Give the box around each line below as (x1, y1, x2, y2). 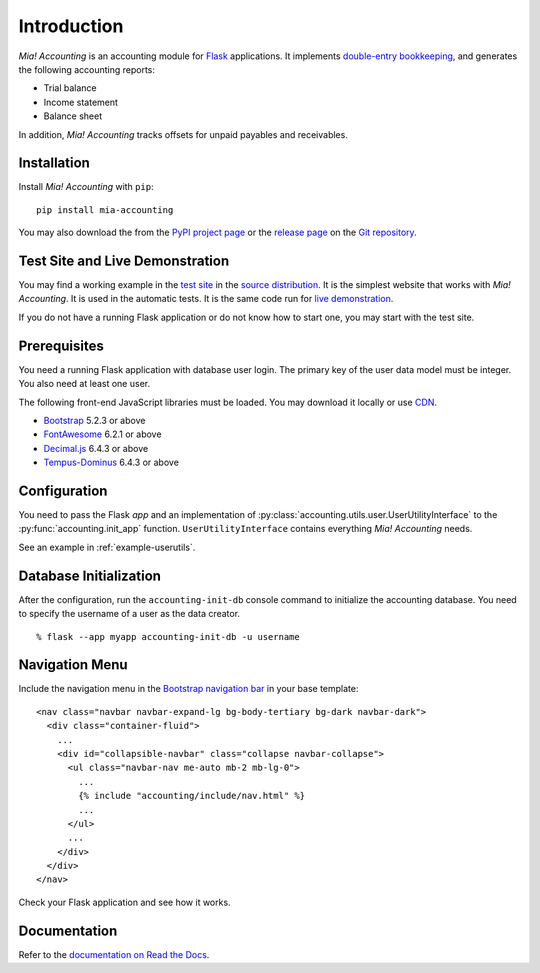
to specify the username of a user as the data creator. (18, 608, 240, 620)
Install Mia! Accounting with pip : (18, 181, 154, 193)
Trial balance (43, 82, 97, 94)
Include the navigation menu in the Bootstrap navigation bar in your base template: (18, 683, 359, 695)
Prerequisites (18, 337, 104, 354)
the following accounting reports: (18, 63, 155, 75)
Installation (18, 155, 90, 172)
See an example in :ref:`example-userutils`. (18, 541, 196, 553)
